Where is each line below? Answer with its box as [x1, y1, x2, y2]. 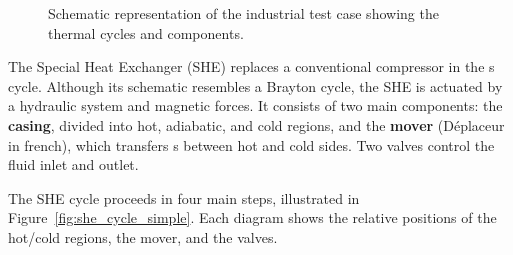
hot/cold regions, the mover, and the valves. [8, 226, 278, 247]
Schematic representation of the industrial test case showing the [48, 3, 439, 23]
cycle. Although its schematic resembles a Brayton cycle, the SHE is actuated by [8, 75, 503, 96]
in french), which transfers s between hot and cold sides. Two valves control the [8, 134, 495, 155]
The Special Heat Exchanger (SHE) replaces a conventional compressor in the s [8, 56, 495, 77]
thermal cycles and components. [48, 22, 244, 43]
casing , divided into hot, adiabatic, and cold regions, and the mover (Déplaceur [8, 114, 505, 135]
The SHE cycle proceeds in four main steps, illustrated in [8, 187, 360, 208]
